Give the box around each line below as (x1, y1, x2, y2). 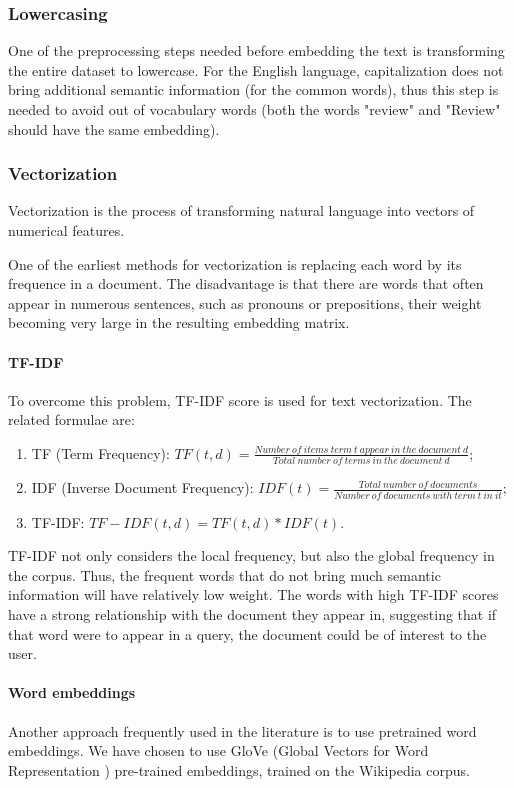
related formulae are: (8, 409, 135, 430)
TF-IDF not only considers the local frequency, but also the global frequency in (8, 545, 495, 566)
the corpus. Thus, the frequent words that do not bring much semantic (8, 564, 441, 585)
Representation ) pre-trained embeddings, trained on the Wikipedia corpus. (8, 759, 470, 780)
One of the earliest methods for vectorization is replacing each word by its (8, 253, 462, 274)
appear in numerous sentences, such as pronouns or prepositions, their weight (8, 292, 482, 313)
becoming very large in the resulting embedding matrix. (8, 312, 350, 333)
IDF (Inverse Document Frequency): (31, 477, 254, 498)
